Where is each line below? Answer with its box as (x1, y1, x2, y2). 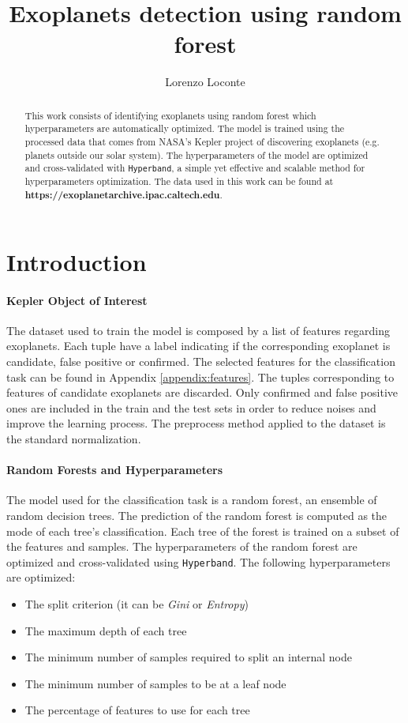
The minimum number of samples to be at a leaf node (24, 675, 286, 691)
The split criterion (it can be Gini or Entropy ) (24, 595, 249, 612)
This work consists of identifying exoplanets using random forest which (24, 108, 316, 122)
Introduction (6, 245, 147, 277)
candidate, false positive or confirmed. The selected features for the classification (6, 352, 395, 369)
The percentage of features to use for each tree (24, 702, 250, 718)
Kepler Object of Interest (6, 292, 148, 308)
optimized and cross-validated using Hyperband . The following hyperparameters (6, 553, 391, 570)
